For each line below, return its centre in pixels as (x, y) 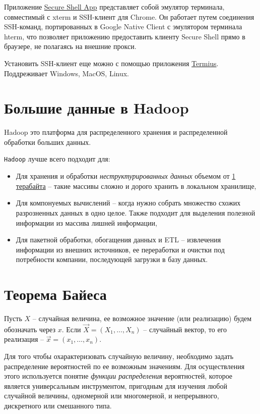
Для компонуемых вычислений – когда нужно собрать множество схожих (128, 203)
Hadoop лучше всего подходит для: (57, 159)
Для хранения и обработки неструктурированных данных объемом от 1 (126, 176)
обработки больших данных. (48, 142)
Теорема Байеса (55, 294)
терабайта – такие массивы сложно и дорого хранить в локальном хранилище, (136, 186)
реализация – (24, 339)
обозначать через (30, 329)
